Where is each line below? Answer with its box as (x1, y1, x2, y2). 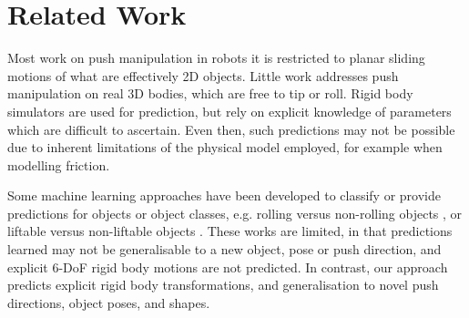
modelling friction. (7, 155, 110, 174)
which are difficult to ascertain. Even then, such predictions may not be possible (7, 119, 455, 138)
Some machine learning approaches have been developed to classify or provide (7, 186, 441, 205)
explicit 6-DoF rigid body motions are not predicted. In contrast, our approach (7, 257, 448, 276)
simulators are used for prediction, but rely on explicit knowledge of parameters (7, 101, 452, 120)
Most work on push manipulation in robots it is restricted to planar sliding (7, 48, 425, 67)
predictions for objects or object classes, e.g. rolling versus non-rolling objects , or (7, 203, 463, 222)
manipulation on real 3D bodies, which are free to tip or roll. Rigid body (7, 84, 413, 103)
